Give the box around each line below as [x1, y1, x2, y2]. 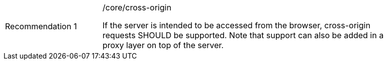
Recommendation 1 [5, 21, 77, 31]
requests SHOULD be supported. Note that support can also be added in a [103, 30, 384, 40]
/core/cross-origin [103, 2, 171, 12]
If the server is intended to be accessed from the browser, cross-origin [103, 20, 370, 30]
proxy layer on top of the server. [103, 40, 224, 50]
